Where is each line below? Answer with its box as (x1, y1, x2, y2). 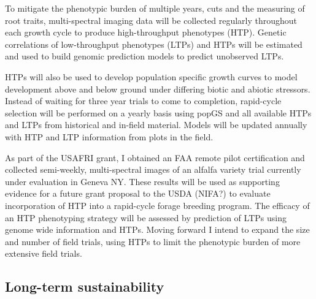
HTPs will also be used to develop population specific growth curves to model (5, 70, 298, 83)
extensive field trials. (5, 247, 82, 260)
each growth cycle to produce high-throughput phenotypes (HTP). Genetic (5, 26, 287, 39)
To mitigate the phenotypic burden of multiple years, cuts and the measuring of (5, 2, 305, 14)
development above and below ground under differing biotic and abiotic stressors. (5, 82, 310, 95)
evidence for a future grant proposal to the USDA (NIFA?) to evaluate (5, 187, 271, 200)
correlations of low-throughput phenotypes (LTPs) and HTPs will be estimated (5, 37, 303, 50)
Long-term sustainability (5, 277, 164, 296)
